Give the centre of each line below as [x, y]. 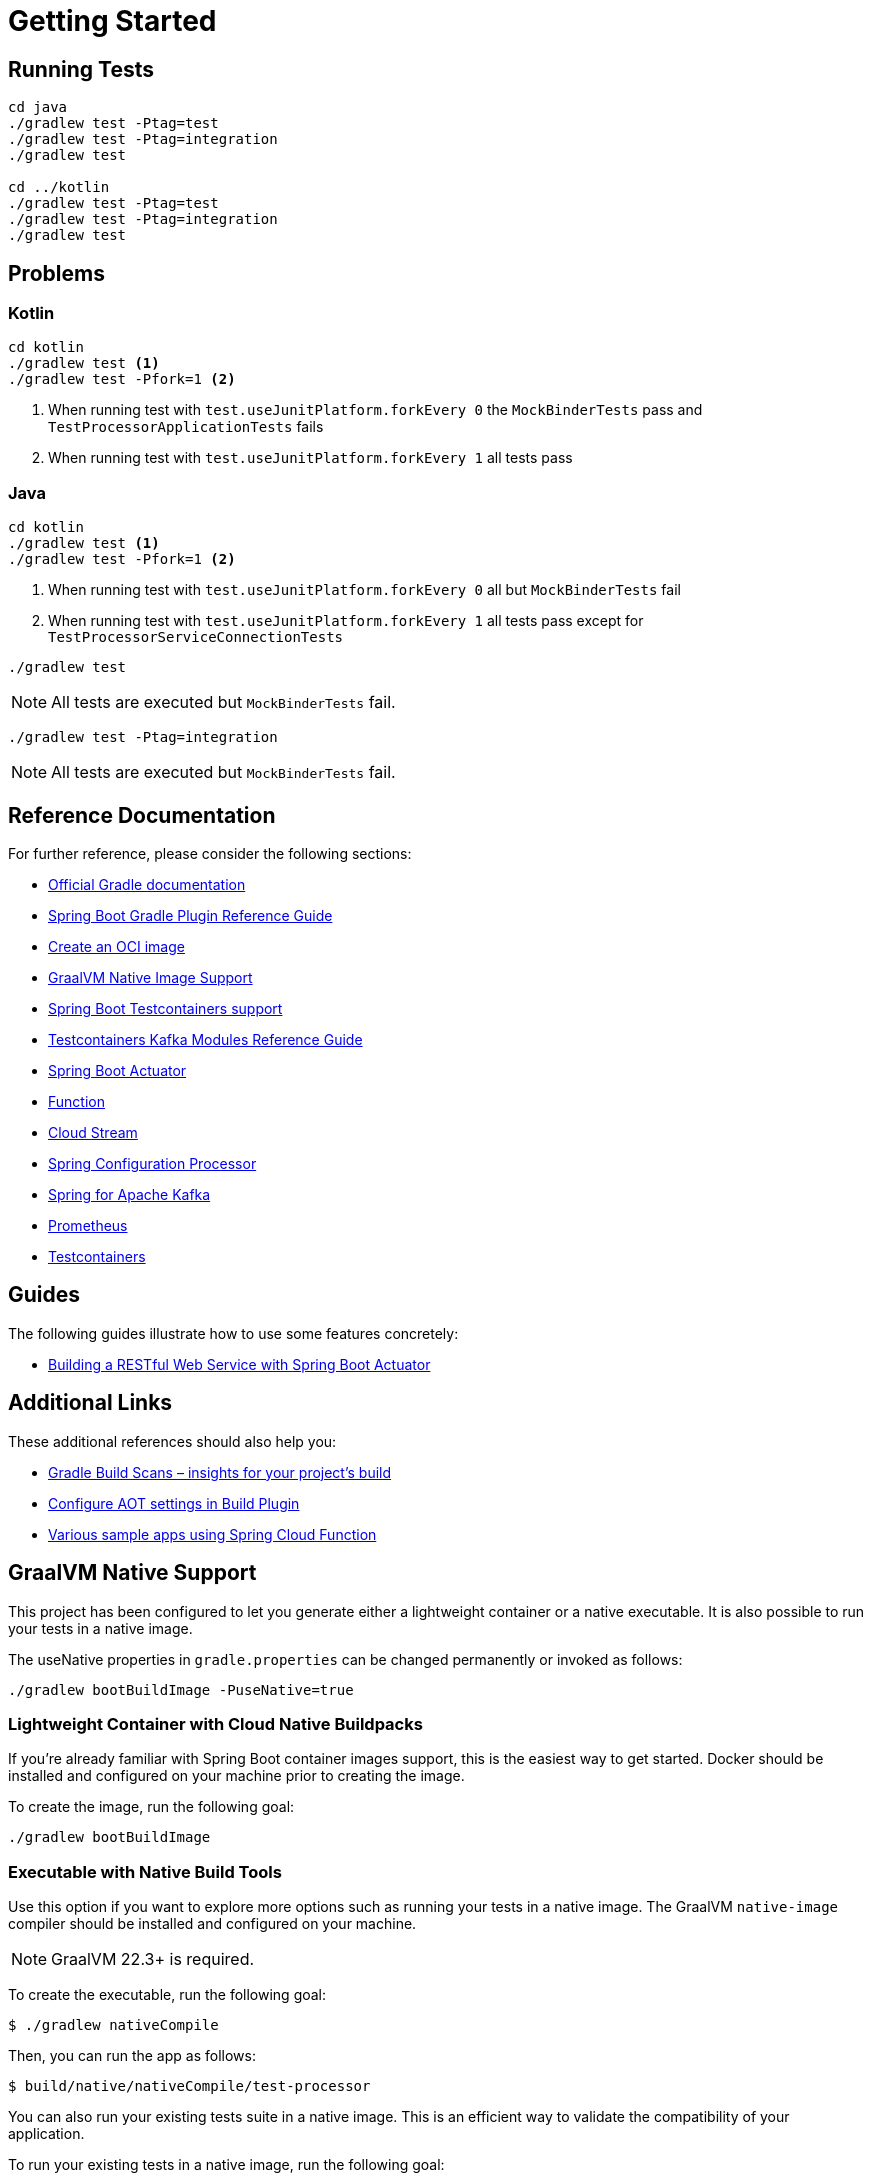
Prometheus [88, 1225]
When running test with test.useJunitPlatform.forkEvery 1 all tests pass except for [346, 621]
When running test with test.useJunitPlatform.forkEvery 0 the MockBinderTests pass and [375, 410]
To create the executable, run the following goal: [167, 1995]
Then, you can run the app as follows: [132, 2056]
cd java [38, 107]
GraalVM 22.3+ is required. [153, 1959]
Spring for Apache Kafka [129, 1194]
